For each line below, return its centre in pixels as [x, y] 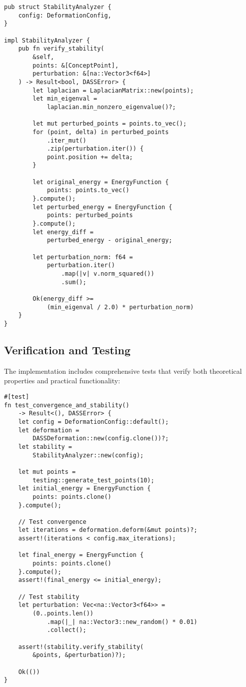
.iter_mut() [66, 140]
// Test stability [49, 597]
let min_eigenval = [65, 99]
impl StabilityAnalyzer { [47, 40]
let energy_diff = [63, 232]
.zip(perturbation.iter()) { [95, 149]
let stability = [45, 447]
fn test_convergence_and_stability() [67, 405]
